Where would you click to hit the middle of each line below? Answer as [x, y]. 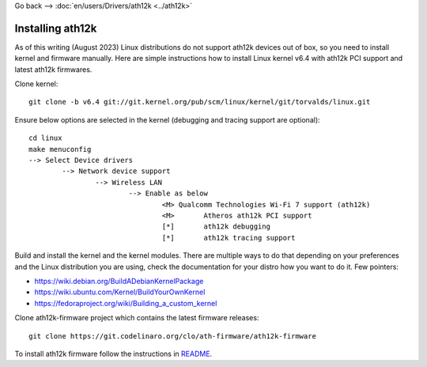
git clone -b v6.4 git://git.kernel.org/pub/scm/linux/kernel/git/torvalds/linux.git [200, 102]
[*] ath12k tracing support [229, 238]
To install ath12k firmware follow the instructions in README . [113, 354]
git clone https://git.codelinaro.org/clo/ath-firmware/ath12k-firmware [172, 336]
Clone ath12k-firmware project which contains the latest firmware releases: [137, 318]
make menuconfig [60, 149]
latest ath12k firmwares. [53, 69]
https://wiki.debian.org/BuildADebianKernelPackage [119, 281]
